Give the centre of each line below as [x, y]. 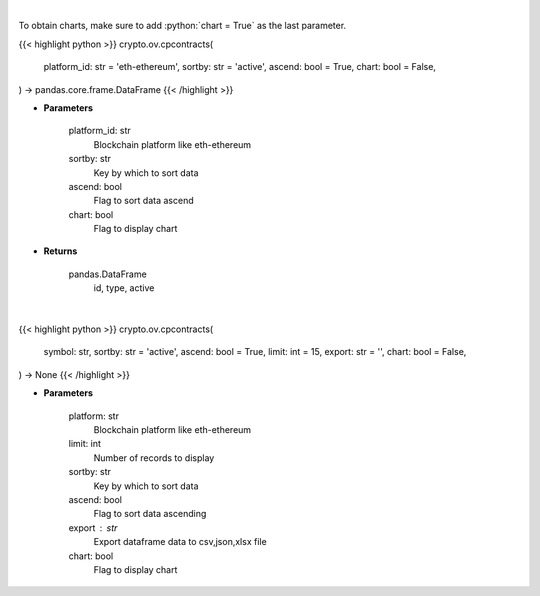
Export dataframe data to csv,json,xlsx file [180, 542]
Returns [60, 251]
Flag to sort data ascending [150, 514]
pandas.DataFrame [107, 274]
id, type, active [124, 288]
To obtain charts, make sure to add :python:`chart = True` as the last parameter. [182, 26]
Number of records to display [154, 457]
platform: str [94, 416]
